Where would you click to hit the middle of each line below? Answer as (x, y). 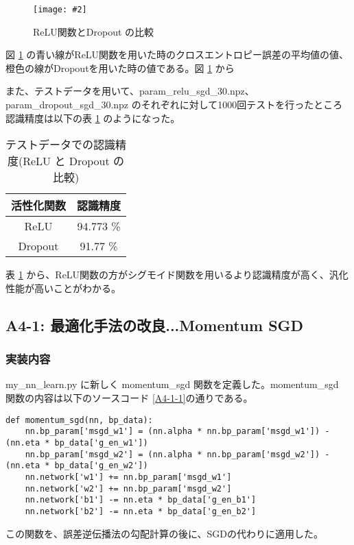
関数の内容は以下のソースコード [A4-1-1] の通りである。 (129, 398)
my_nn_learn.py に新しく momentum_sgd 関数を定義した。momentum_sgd (172, 384)
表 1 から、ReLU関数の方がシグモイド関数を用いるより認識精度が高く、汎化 (177, 275)
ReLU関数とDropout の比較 (94, 31)
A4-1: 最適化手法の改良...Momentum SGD (155, 325)
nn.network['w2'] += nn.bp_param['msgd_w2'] (128, 488)
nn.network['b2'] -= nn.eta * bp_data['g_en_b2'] (141, 511)
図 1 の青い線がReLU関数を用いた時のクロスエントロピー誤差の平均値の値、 (177, 54)
